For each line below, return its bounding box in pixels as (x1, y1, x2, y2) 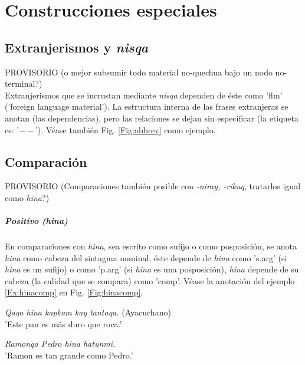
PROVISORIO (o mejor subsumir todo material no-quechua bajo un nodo (5, 65, 273, 78)
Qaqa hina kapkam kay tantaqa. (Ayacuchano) (5, 306, 171, 318)
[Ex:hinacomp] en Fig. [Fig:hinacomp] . (5, 286, 143, 298)
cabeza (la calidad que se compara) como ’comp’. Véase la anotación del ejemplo (5, 274, 295, 287)
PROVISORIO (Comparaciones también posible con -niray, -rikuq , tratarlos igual (5, 180, 301, 192)
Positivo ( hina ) (5, 215, 68, 227)
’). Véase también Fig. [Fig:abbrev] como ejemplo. (35, 123, 216, 136)
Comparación (5, 152, 87, 170)
